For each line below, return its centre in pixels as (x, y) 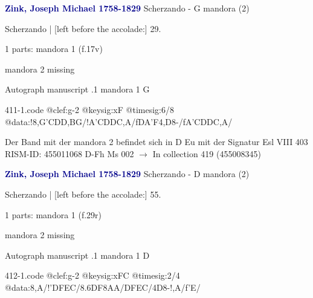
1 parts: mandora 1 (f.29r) (53, 214)
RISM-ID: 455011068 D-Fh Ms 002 (69, 153)
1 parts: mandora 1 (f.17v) (54, 49)
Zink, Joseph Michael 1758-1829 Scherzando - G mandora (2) (127, 8)
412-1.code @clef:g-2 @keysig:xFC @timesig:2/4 (92, 275)
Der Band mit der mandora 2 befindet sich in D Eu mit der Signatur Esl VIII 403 (156, 142)
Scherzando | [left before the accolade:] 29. (83, 28)
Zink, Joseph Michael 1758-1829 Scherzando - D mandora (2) (127, 174)
